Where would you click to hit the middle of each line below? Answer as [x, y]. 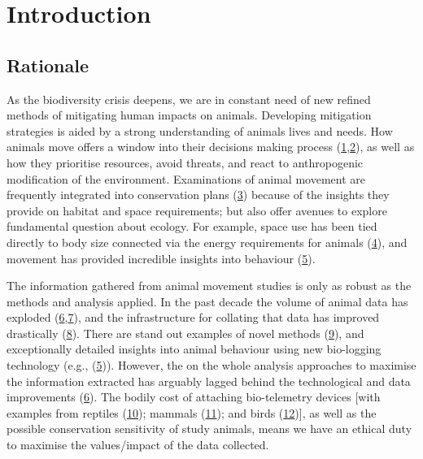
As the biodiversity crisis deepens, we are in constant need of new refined [189, 99]
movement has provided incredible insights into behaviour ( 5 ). [161, 258]
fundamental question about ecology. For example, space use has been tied [192, 226]
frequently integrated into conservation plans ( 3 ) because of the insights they [198, 195]
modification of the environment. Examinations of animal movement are [186, 178]
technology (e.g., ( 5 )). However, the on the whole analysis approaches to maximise [211, 365]
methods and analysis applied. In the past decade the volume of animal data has [207, 301]
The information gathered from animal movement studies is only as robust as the [209, 286]
